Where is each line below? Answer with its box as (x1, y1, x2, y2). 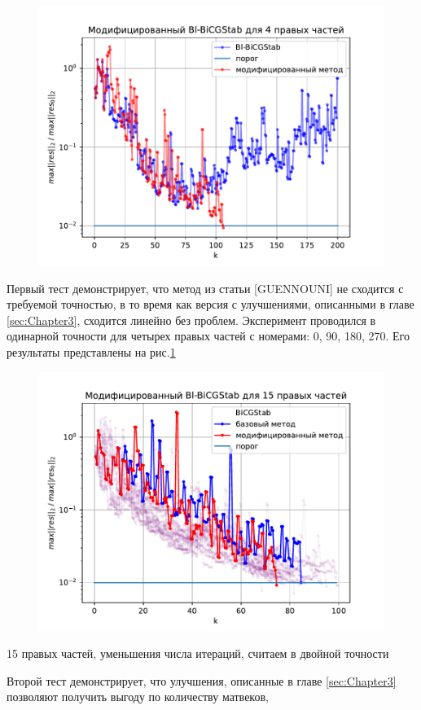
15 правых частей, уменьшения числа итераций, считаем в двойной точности (7, 645, 389, 662)
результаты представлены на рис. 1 (7, 343, 176, 360)
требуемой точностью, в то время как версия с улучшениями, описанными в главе (7, 296, 414, 313)
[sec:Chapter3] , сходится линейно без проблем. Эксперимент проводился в (7, 311, 376, 328)
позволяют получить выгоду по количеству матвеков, (7, 688, 269, 705)
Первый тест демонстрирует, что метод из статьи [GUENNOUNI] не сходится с (7, 279, 404, 296)
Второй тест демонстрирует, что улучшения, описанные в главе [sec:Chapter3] (7, 672, 397, 689)
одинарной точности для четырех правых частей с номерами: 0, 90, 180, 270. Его (7, 327, 410, 344)
